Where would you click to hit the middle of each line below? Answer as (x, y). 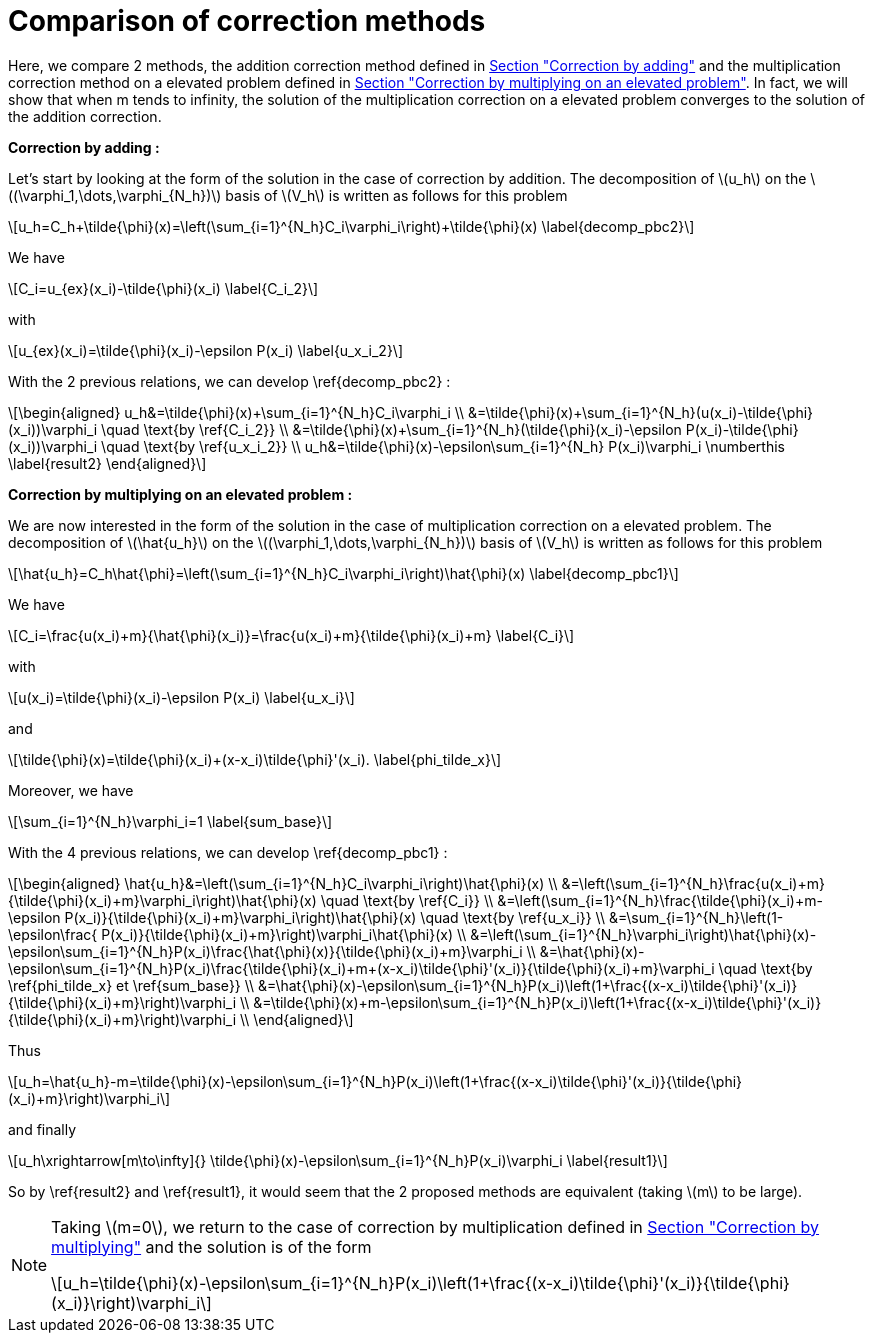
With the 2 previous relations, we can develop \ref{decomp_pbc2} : (229, 381)
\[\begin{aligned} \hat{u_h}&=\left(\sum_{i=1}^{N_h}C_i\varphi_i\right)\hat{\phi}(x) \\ (283, 883)
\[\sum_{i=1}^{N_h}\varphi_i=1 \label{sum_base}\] (170, 821)
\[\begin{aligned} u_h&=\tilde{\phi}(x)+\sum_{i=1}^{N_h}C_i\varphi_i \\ (236, 412)
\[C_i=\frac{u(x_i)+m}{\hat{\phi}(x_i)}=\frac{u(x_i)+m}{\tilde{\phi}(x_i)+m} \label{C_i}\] (291, 635)
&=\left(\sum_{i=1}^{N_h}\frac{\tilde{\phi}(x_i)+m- (660, 900)
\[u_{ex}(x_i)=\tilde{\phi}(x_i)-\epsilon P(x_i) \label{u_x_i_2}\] (205, 350)
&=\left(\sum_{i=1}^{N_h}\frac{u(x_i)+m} (693, 883)
